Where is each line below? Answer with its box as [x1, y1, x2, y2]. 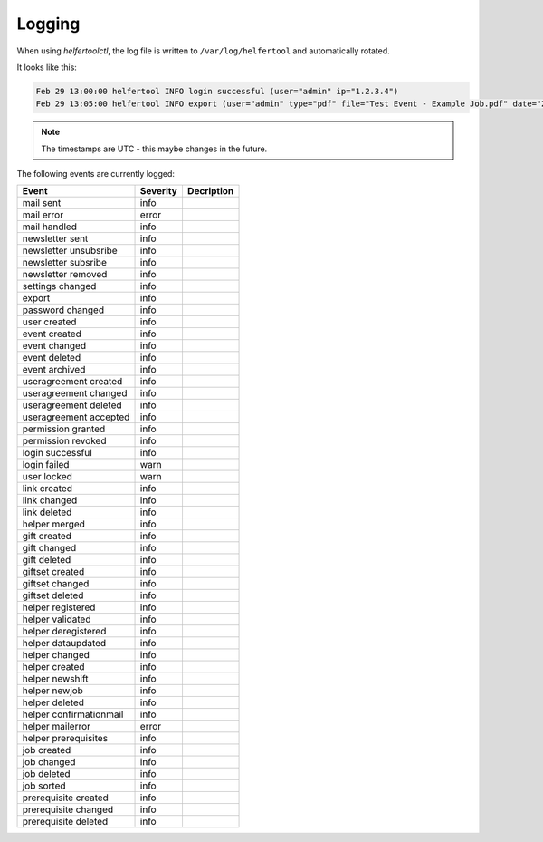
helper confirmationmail [22, 708, 124, 721]
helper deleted [22, 696, 85, 709]
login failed [22, 459, 70, 471]
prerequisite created [22, 791, 109, 804]
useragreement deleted [22, 399, 122, 411]
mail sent [22, 197, 62, 209]
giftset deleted [22, 589, 84, 602]
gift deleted [22, 554, 71, 566]
